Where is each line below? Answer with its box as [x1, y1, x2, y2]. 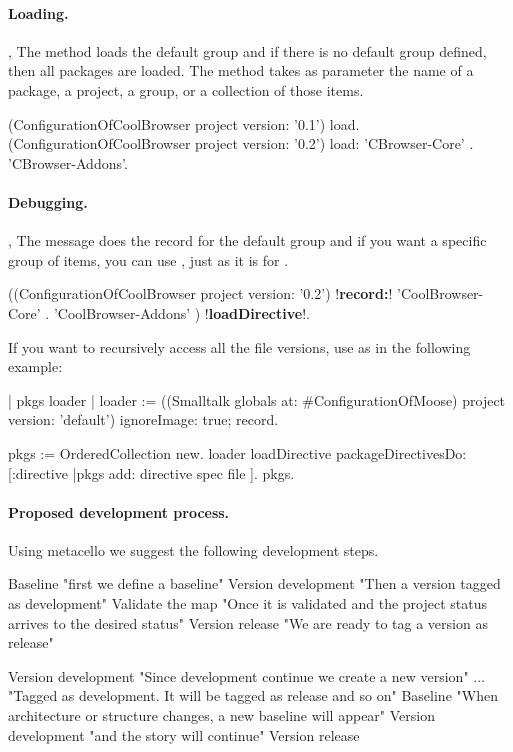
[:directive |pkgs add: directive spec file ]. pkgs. [8, 462, 295, 483]
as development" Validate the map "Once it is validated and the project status [8, 593, 488, 614]
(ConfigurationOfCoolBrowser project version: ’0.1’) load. [8, 113, 360, 134]
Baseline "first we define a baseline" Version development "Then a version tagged [8, 573, 501, 594]
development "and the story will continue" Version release [8, 724, 360, 745]
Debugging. [8, 191, 88, 212]
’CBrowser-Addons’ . [8, 152, 128, 173]
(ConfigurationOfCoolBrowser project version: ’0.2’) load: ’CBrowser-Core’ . [8, 133, 474, 154]
